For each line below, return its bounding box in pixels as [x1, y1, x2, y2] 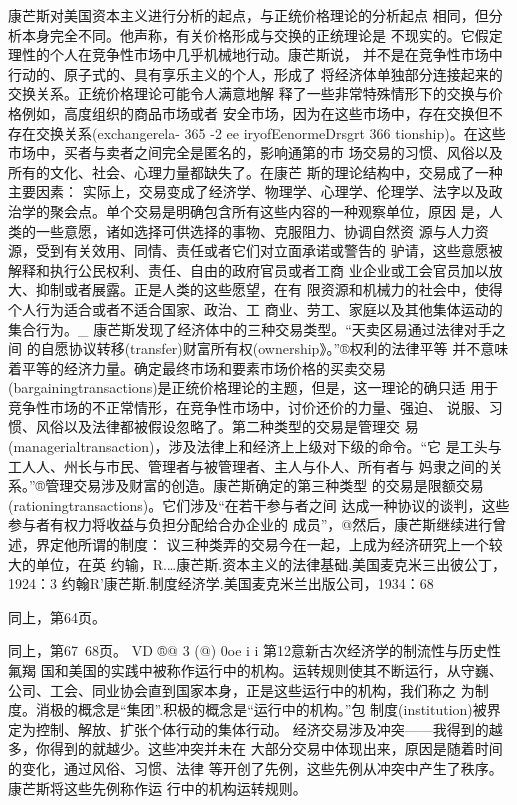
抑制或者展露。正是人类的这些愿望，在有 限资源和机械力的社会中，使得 [35, 279, 503, 300]
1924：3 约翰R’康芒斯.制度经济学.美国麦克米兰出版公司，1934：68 [8, 573, 434, 594]
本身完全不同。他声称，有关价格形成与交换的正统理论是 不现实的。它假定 [21, 24, 503, 45]
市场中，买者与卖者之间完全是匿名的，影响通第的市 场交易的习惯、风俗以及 [8, 142, 503, 163]
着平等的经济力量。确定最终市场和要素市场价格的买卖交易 [8, 357, 386, 378]
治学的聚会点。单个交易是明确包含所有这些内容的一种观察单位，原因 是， [8, 200, 489, 221]
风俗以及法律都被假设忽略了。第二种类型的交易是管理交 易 [35, 416, 419, 437]
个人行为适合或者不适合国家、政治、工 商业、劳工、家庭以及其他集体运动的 [8, 298, 503, 319]
